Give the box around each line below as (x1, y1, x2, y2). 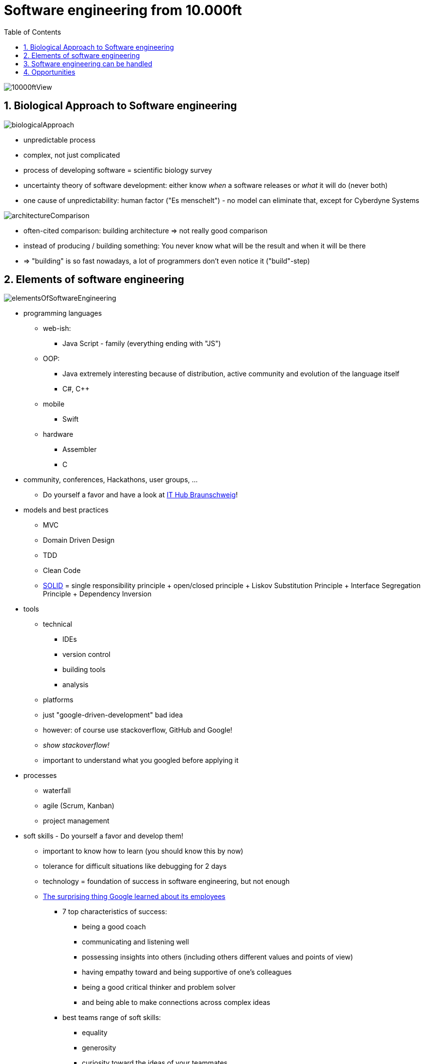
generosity (82, 1044, 116, 1052)
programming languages (23, 309, 102, 318)
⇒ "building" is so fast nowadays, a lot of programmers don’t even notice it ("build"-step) (23, 256, 310, 265)
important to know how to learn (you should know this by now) (43, 847, 244, 856)
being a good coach (82, 922, 146, 931)
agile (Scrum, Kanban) (43, 801, 115, 810)
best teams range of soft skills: (62, 1013, 161, 1022)
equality (82, 1028, 108, 1037)
